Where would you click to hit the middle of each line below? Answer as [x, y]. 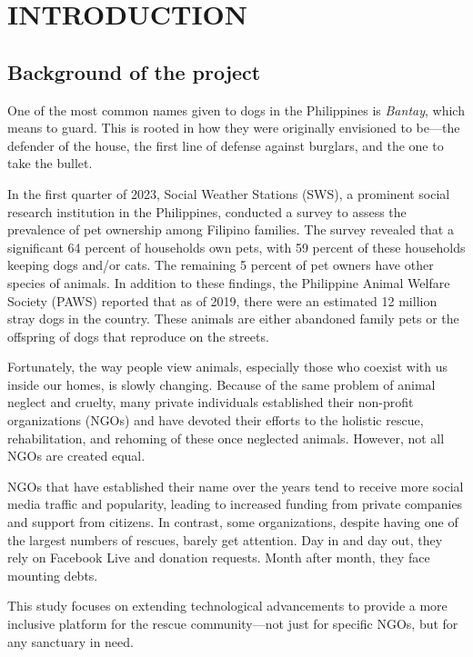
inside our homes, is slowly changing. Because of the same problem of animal [221, 384]
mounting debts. [53, 575]
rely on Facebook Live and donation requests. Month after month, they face [219, 557]
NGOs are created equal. [76, 456]
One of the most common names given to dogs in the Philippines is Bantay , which [236, 109]
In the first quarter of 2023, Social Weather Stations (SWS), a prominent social [229, 193]
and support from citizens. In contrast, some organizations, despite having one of [233, 522]
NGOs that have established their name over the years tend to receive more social [236, 486]
